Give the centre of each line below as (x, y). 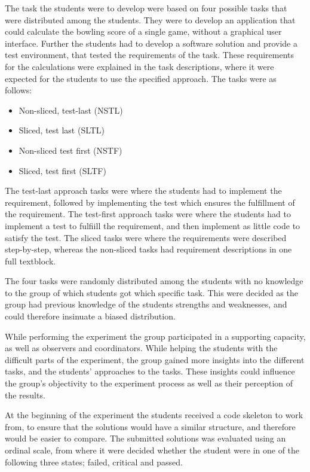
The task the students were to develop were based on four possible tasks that (146, 8)
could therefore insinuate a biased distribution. (90, 316)
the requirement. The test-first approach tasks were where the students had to (148, 214)
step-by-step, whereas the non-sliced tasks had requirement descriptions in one (148, 249)
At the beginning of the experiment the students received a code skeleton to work (154, 415)
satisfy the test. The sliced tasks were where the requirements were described (146, 237)
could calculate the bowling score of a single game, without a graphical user (143, 31)
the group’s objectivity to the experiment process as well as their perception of (149, 383)
